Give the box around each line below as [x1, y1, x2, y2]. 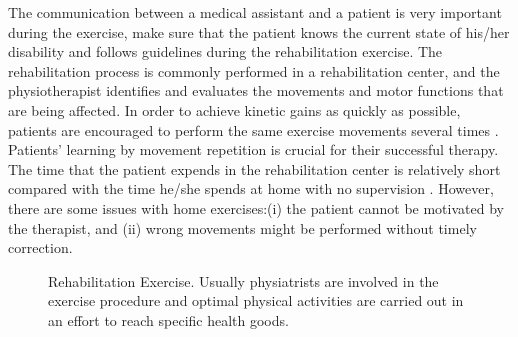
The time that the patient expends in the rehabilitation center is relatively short [8, 158, 501, 179]
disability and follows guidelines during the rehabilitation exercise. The [8, 41, 443, 62]
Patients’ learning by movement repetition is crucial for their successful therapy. [8, 139, 499, 160]
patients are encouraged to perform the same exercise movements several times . [8, 119, 499, 140]
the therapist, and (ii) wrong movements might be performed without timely [8, 217, 477, 238]
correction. [8, 237, 73, 258]
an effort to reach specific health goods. [48, 309, 289, 330]
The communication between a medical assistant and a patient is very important [8, 2, 502, 22]
